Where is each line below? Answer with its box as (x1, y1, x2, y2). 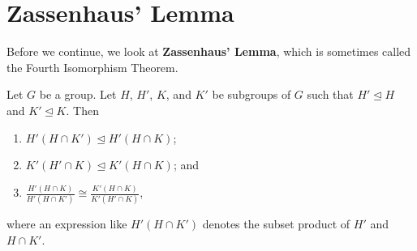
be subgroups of (212, 86, 291, 103)
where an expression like (6, 215, 127, 232)
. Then (66, 101, 99, 118)
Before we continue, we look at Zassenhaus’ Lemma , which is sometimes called (6, 43, 411, 60)
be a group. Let (39, 86, 117, 103)
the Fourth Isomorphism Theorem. (6, 58, 178, 75)
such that (307, 86, 354, 103)
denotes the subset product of (202, 215, 350, 232)
